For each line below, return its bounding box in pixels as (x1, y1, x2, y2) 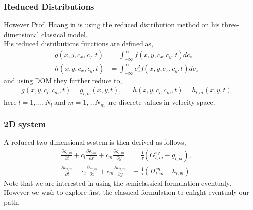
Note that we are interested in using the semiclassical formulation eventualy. (4, 177, 232, 188)
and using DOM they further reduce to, (4, 75, 122, 85)
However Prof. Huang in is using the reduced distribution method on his (4, 19, 220, 30)
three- (221, 19, 239, 30)
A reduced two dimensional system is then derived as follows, (4, 136, 186, 147)
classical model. (41, 29, 88, 39)
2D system (4, 117, 46, 130)
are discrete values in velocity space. (107, 97, 215, 107)
